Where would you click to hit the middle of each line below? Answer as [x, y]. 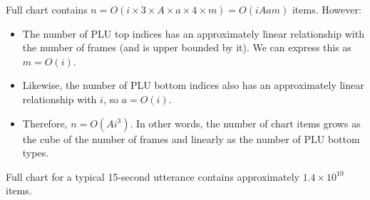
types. [36, 153]
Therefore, [45, 123]
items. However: [327, 9]
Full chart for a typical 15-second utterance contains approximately [153, 176]
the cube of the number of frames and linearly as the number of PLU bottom [191, 138]
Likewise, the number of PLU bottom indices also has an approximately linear [193, 85]
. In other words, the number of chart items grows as [245, 123]
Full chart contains [47, 9]
